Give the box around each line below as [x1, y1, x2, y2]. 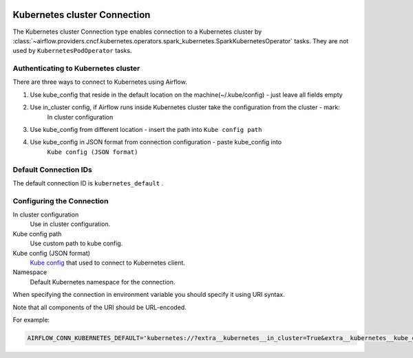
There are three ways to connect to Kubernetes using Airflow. [12, 78, 187, 86]
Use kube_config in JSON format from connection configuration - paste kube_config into [30, 138, 282, 146]
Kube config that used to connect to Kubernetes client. [30, 258, 186, 267]
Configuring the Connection [12, 196, 109, 205]
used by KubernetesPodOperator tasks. [12, 47, 132, 55]
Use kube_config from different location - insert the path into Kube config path [30, 126, 262, 133]
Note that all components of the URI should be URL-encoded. [12, 303, 187, 311]
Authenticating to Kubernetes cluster [12, 64, 140, 74]
